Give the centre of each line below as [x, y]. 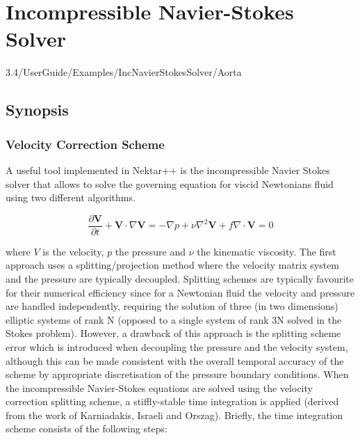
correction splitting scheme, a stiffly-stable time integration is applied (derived [172, 401]
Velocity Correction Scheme [85, 144]
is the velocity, [73, 251]
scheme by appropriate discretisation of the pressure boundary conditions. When [177, 374]
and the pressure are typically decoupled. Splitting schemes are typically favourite [180, 278]
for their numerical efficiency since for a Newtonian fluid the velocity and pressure [180, 292]
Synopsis [37, 110]
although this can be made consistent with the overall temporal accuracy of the [175, 360]
